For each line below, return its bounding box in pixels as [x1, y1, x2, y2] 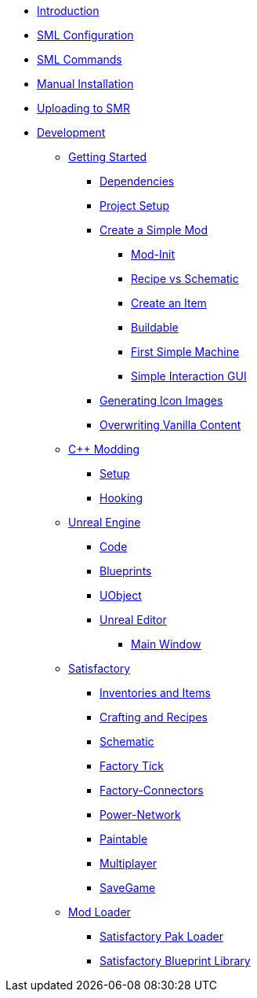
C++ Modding [68, 442, 140, 456]
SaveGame [100, 881, 156, 894]
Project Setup [100, 199, 170, 212]
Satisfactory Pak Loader [100, 930, 223, 943]
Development [37, 126, 106, 139]
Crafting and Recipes [100, 710, 208, 724]
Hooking [100, 491, 143, 505]
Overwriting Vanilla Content [100, 418, 241, 431]
